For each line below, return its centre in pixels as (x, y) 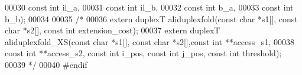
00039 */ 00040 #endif (46, 64)
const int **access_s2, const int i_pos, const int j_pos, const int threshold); (143, 53)
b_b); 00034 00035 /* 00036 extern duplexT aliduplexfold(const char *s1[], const (151, 18)
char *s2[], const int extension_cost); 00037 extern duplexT (113, 30)
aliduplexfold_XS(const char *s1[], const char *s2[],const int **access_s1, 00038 (150, 41)
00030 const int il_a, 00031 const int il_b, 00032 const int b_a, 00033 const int (149, 7)
